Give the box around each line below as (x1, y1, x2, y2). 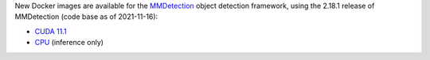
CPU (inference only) (34, 38, 104, 47)
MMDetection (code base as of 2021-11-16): (14, 12, 158, 21)
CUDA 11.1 (34, 26, 67, 36)
